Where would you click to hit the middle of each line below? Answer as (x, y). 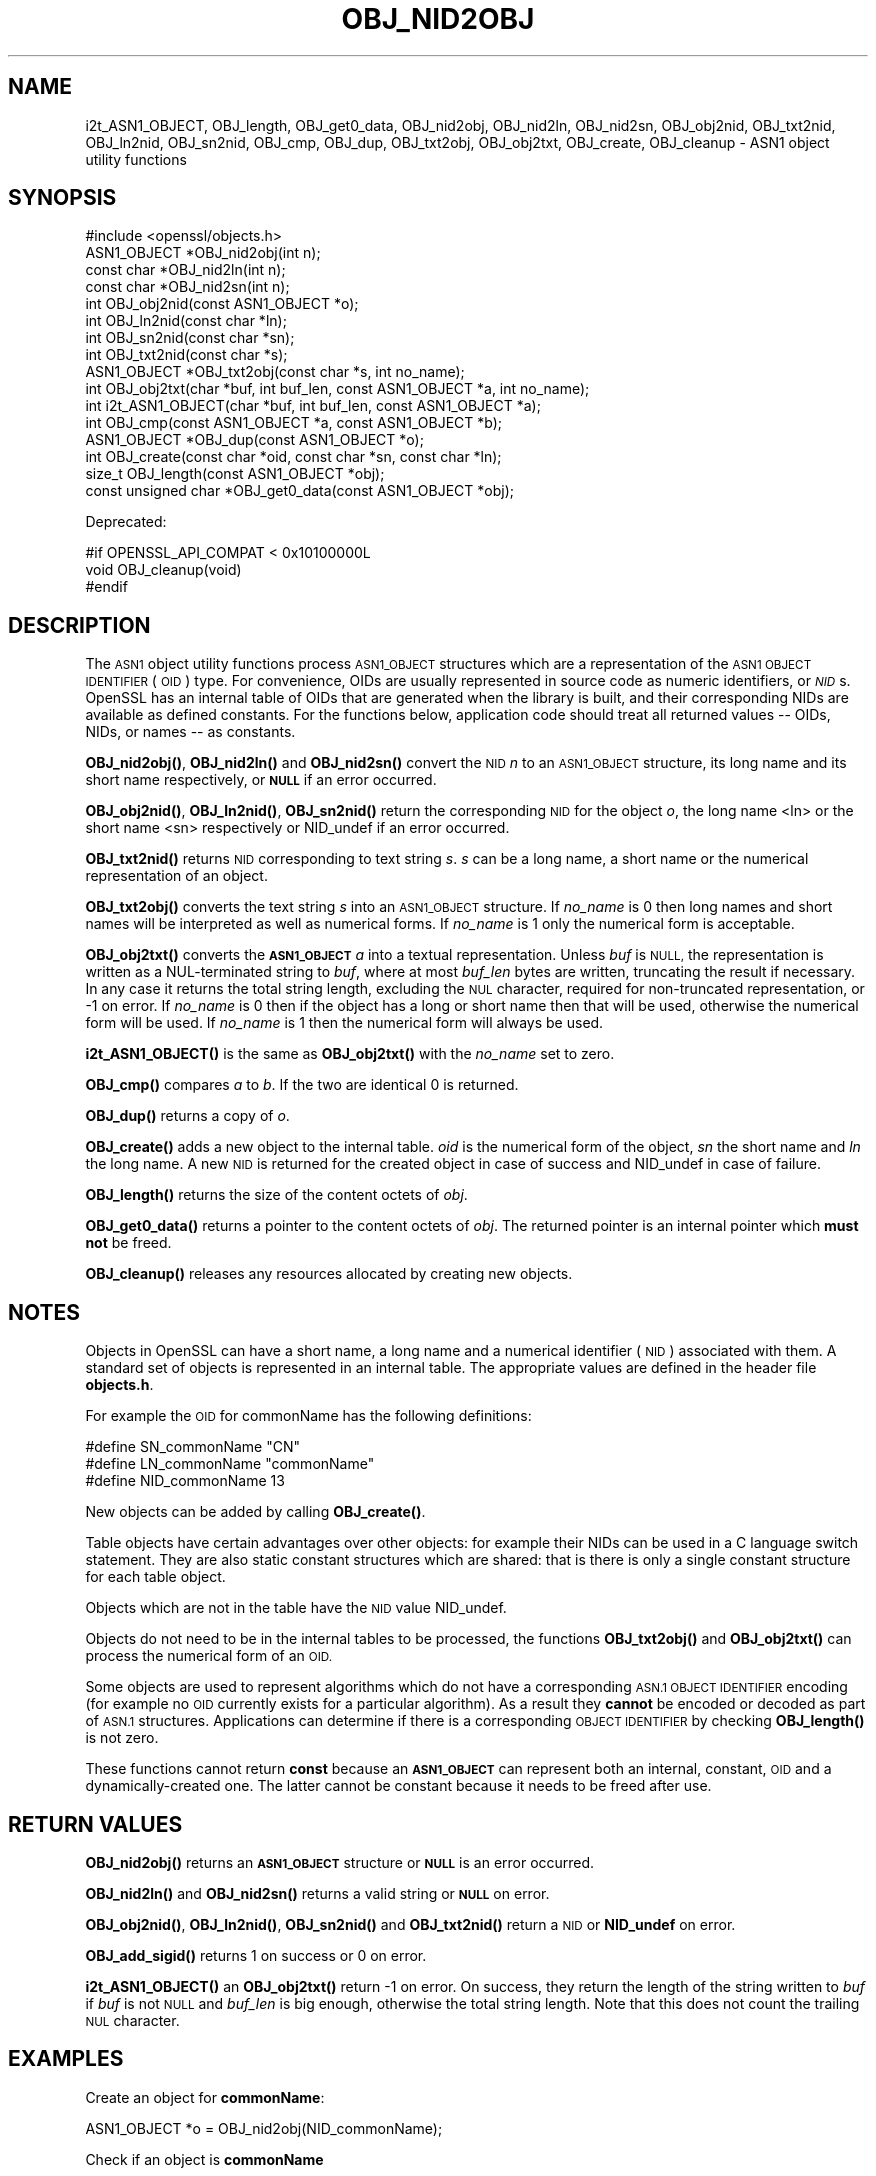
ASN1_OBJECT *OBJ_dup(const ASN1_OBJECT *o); (254, 440)
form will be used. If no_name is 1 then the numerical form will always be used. (344, 1023)
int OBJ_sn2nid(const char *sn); (190, 338)
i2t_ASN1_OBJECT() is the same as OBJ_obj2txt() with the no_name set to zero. (350, 1054)
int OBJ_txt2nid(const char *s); (186, 355)
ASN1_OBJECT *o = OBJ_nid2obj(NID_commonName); (264, 2128)
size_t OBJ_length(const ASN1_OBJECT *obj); (235, 474)
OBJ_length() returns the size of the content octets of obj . (276, 1195)
